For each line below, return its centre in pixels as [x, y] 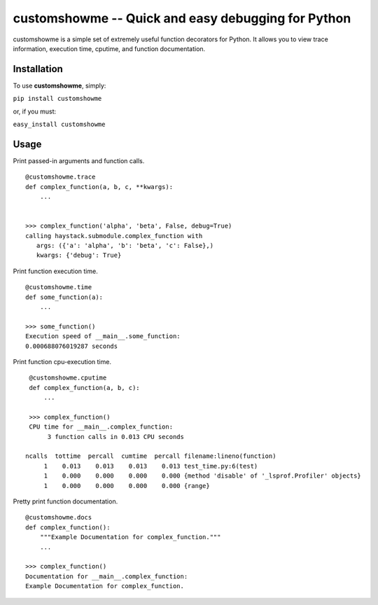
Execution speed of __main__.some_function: [103, 336]
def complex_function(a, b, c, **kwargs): [99, 187]
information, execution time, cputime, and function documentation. [109, 48]
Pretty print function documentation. [65, 501]
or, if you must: [35, 111]
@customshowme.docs [59, 517]
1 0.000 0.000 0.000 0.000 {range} [127, 486]
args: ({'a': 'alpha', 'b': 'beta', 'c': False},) [125, 246]
